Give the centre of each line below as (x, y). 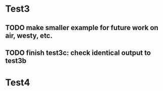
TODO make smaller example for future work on (82, 28)
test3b (16, 61)
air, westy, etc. (29, 35)
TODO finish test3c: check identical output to (78, 53)
